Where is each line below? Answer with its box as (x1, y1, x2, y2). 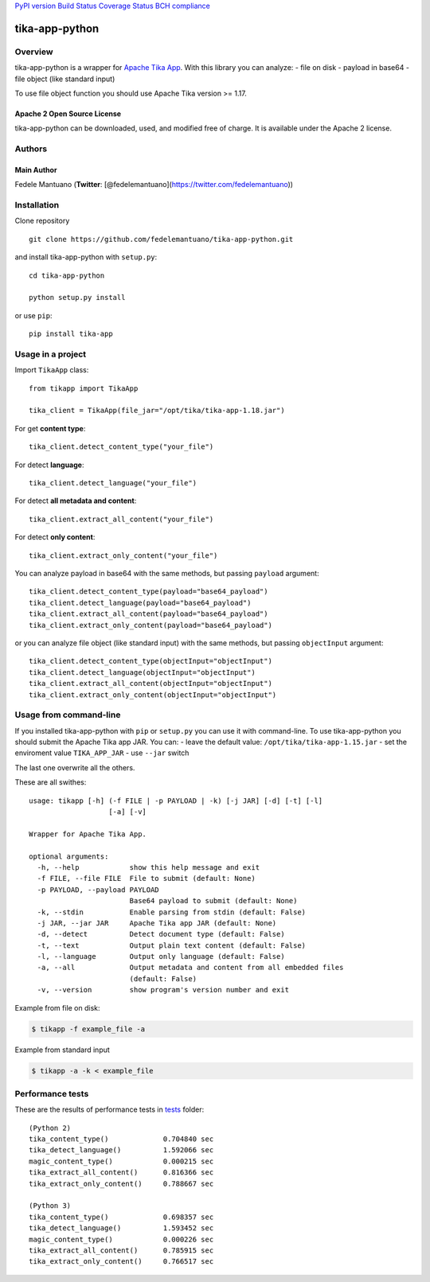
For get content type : (14, 423, 86, 433)
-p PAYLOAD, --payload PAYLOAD (37, 885, 159, 894)
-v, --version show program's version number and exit (37, 985, 290, 995)
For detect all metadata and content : (14, 496, 137, 505)
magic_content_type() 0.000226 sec (29, 1234, 214, 1244)
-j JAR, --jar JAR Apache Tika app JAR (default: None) (37, 918, 277, 927)
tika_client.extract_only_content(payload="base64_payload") (29, 621, 272, 629)
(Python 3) (29, 1202, 72, 1210)
